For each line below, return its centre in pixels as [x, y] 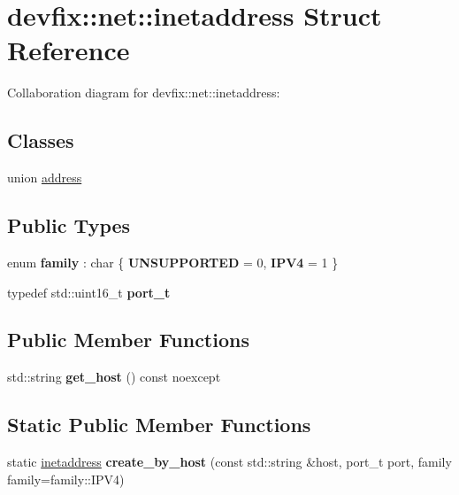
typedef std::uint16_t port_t [89, 292]
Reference [69, 50]
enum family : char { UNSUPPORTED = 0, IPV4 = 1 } [173, 262]
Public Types [69, 225]
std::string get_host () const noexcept [114, 377]
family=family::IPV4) [66, 479]
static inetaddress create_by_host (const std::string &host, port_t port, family [229, 462]
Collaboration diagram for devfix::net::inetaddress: [144, 93]
